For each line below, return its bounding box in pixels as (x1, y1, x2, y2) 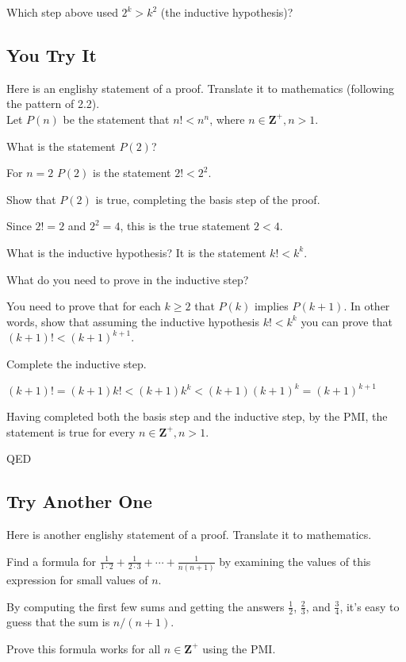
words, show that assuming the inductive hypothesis (6, 313, 260, 329)
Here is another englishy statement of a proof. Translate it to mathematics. (6, 526, 372, 542)
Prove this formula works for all (6, 640, 161, 656)
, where (209, 110, 245, 127)
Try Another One (6, 489, 152, 514)
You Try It (6, 42, 97, 67)
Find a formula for (6, 552, 97, 569)
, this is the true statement (120, 217, 251, 234)
